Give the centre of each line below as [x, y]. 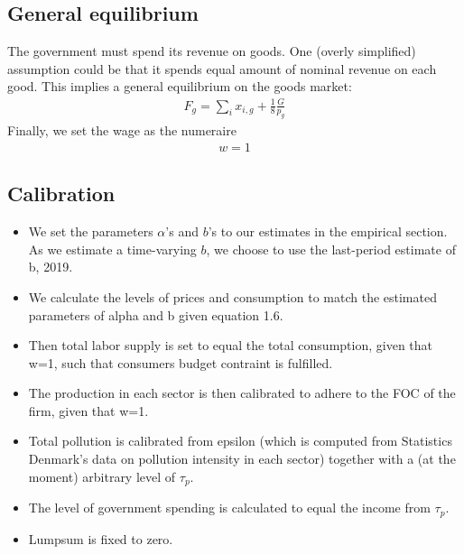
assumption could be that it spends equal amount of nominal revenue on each [222, 68]
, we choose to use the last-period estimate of [331, 249]
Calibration [61, 194]
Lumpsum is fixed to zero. [101, 538]
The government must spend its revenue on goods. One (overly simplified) [212, 51]
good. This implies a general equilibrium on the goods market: [180, 86]
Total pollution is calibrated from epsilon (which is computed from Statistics [240, 441]
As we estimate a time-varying [112, 249]
